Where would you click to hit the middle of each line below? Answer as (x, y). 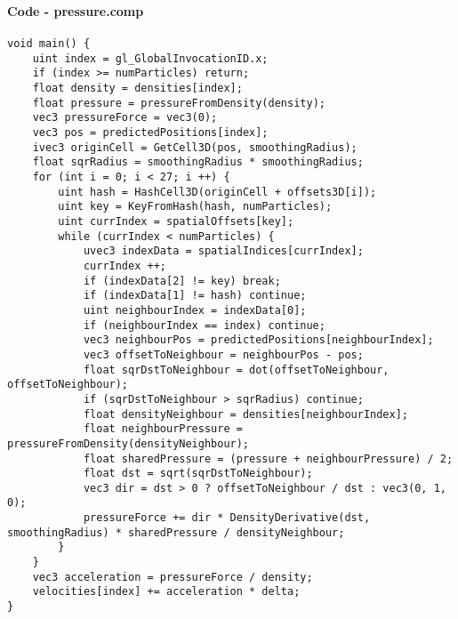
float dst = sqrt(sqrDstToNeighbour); (198, 474)
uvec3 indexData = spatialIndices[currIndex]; (223, 251)
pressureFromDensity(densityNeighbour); (129, 443)
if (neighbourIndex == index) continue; (204, 325)
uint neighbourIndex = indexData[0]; (195, 310)
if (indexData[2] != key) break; (182, 281)
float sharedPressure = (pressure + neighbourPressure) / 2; (268, 458)
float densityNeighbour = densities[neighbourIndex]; (246, 414)
